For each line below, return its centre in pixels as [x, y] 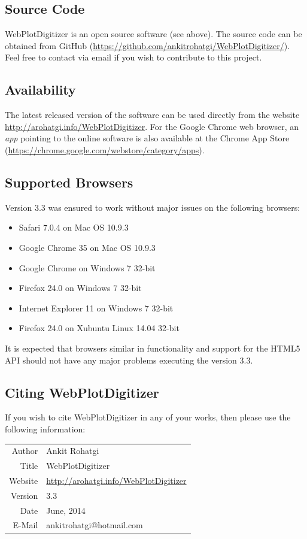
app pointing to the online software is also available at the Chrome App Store [147, 138]
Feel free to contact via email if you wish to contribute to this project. [133, 57]
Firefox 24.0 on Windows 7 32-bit [80, 288]
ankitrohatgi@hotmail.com [95, 525]
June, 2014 [66, 510]
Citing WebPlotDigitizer [82, 392]
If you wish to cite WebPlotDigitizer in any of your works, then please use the [148, 417]
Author [25, 451]
